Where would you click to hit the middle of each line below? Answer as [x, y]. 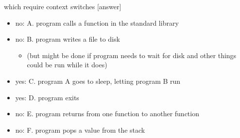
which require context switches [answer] [63, 6]
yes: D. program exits [47, 97]
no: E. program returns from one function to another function [107, 114]
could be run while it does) [67, 65]
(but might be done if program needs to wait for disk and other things [132, 55]
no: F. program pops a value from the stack [80, 130]
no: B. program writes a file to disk [68, 39]
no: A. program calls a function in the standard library [97, 23]
